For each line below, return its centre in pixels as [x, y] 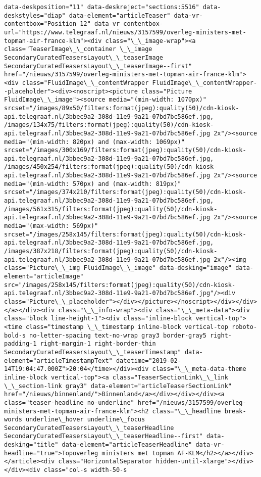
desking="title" [31, 445]
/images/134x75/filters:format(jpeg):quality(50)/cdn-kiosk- [109, 125]
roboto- [245, 327]
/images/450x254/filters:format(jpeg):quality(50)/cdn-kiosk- [111, 167]
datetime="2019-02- [148, 361]
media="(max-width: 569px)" [51, 226]
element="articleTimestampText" [58, 361]
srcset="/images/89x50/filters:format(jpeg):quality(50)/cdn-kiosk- [122, 108]
